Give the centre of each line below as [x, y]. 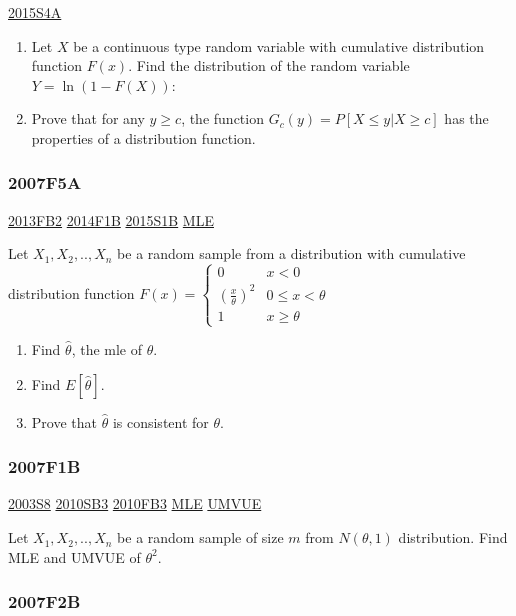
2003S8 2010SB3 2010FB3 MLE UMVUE [135, 503]
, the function [222, 118]
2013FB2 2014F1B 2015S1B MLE [111, 219]
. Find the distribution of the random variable [269, 65]
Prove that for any [88, 118]
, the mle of [107, 349]
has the [466, 118]
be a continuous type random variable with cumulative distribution [279, 45]
